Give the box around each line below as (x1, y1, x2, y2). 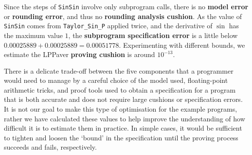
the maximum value (4, 30, 63, 40)
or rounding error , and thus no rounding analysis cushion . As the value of (4, 11, 242, 21)
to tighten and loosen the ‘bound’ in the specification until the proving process (4, 132, 238, 142)
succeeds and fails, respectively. (4, 142, 97, 152)
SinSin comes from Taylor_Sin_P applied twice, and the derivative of (4, 20, 213, 31)
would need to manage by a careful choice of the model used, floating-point (4, 75, 228, 85)
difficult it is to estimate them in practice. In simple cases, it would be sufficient (4, 123, 242, 133)
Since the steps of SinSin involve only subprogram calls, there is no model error (4, 1, 249, 11)
